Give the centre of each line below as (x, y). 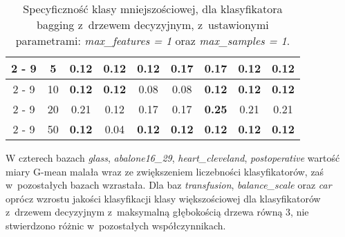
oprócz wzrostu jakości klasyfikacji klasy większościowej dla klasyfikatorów (163, 198)
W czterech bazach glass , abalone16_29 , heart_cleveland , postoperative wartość (173, 158)
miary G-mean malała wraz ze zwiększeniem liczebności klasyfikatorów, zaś (165, 171)
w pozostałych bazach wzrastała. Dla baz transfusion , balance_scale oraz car (169, 185)
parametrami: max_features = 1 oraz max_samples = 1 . (153, 40)
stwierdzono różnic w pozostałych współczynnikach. (116, 225)
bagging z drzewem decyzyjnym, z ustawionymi (153, 25)
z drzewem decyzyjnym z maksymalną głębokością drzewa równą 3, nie (157, 212)
